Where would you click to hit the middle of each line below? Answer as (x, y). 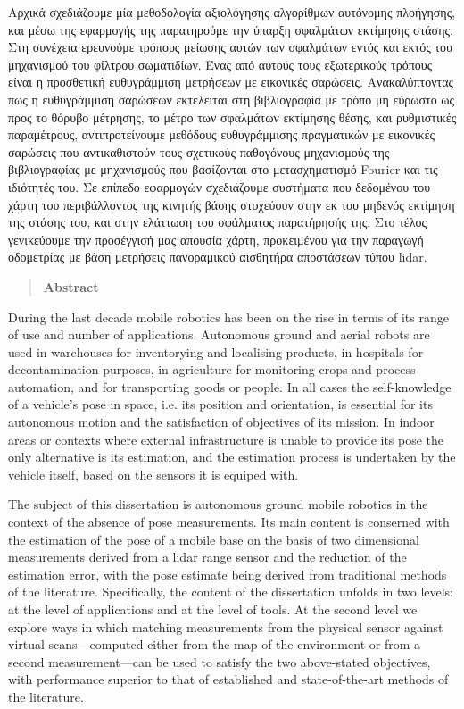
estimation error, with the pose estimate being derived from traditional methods (228, 574)
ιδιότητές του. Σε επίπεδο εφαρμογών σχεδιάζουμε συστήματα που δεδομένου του (220, 186)
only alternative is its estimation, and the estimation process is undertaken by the (232, 457)
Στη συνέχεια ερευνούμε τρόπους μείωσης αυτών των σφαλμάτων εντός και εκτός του (230, 47)
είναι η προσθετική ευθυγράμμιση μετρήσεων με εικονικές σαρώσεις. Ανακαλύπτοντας (231, 82)
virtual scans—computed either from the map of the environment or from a (214, 644)
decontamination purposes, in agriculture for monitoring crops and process (212, 369)
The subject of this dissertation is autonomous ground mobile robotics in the (218, 504)
